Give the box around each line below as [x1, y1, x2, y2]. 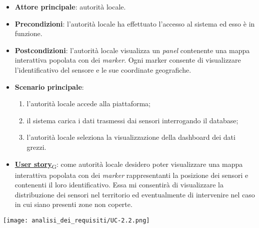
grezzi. [26, 141, 46, 152]
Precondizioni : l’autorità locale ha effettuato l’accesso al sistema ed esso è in [14, 18, 255, 29]
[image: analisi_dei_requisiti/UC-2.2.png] [3, 217, 150, 224]
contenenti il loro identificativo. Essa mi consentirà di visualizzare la [14, 179, 223, 190]
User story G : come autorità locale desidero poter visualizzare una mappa [14, 158, 243, 170]
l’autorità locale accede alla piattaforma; [26, 98, 151, 109]
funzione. [14, 28, 42, 39]
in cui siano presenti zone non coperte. [14, 199, 132, 209]
